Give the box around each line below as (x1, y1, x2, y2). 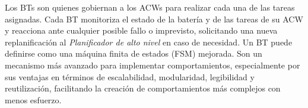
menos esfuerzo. (5, 93, 62, 106)
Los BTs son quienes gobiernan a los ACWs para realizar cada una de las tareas (5, 1, 295, 13)
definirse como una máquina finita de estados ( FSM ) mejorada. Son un (5, 47, 262, 60)
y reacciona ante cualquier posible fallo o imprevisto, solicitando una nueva (5, 24, 278, 37)
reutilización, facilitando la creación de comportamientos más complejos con (5, 82, 281, 94)
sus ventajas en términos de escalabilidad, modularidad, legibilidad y (5, 70, 255, 83)
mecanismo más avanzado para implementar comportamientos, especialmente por (5, 58, 300, 71)
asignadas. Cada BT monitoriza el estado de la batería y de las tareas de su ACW (5, 12, 303, 25)
